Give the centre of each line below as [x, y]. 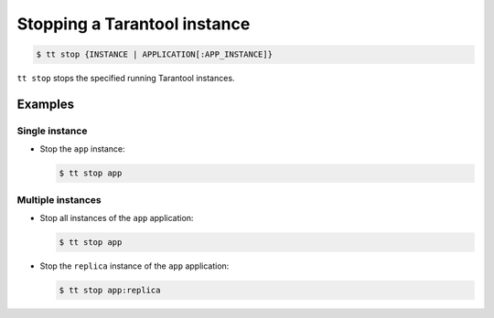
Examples [46, 104]
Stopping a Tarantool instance [134, 24]
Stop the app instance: [82, 149]
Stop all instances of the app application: [117, 218]
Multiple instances [59, 199]
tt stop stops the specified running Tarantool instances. [126, 79]
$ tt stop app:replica [110, 290]
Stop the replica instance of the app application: [134, 266]
